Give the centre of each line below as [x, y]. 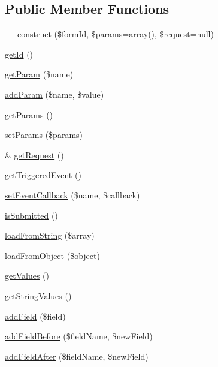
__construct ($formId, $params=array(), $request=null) [109, 34]
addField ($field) [35, 316]
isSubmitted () [31, 215]
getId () [19, 54]
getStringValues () [38, 295]
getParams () [29, 114]
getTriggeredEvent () [43, 175]
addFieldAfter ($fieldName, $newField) [77, 356]
